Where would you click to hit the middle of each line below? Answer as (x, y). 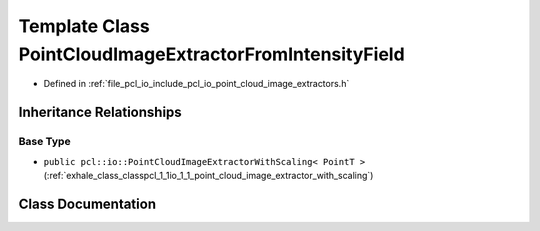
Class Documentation (87, 203)
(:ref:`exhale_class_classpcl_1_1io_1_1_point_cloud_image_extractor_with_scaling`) (208, 175)
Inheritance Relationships (100, 112)
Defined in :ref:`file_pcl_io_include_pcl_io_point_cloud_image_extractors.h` (196, 84)
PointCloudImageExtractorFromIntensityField (211, 54)
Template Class (84, 26)
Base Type (44, 142)
